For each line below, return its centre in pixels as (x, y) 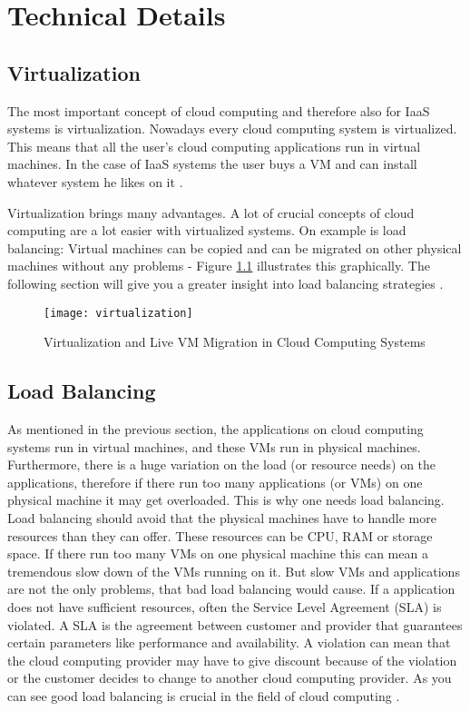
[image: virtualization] (118, 313)
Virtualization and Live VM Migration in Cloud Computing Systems (235, 342)
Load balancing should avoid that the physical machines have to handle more (222, 517)
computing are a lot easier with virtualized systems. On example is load (207, 230)
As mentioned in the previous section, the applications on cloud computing (215, 428)
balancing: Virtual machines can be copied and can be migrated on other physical (235, 247)
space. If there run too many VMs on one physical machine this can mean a (218, 553)
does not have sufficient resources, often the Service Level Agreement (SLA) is (225, 606)
